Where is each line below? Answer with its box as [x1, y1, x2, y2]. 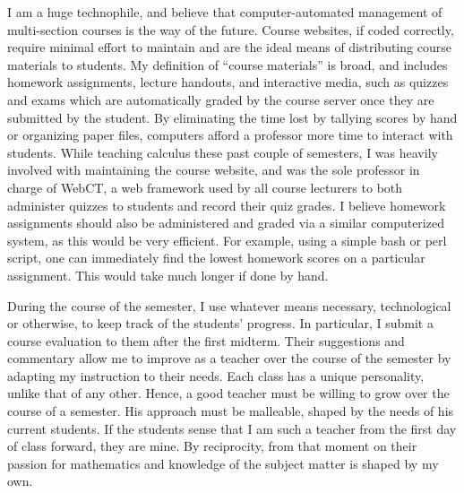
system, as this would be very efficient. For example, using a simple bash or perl [7, 230, 447, 249]
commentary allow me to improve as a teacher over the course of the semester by [7, 349, 451, 368]
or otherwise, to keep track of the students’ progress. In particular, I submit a [7, 314, 434, 333]
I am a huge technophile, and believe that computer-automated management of [7, 3, 443, 21]
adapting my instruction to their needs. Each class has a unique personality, [7, 366, 425, 385]
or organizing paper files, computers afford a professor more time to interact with [7, 125, 453, 144]
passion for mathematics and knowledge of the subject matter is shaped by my [7, 454, 439, 472]
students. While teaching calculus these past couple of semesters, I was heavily [7, 143, 438, 161]
